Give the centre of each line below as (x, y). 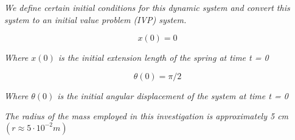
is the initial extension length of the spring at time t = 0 (163, 58)
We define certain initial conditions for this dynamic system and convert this (147, 7)
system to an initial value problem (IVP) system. (95, 19)
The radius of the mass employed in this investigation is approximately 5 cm (147, 116)
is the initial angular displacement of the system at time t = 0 (173, 95)
